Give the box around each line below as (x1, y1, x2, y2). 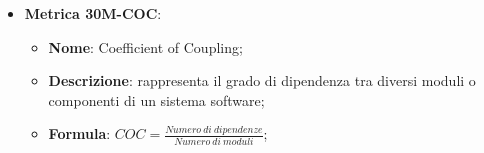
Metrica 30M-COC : (24, 3, 162, 23)
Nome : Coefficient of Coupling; (48, 36, 243, 57)
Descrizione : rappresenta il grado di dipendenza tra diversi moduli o (48, 70, 476, 91)
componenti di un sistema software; (48, 89, 265, 110)
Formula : (48, 123, 111, 144)
